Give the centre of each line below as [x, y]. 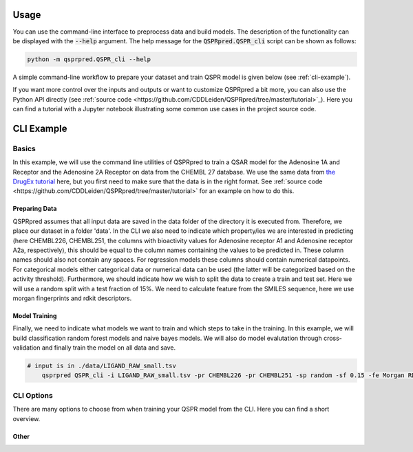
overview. [27, 418]
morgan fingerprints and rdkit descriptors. [72, 298]
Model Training [35, 315]
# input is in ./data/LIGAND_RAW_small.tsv [102, 366]
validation [27, 348]
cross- [333, 338]
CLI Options [33, 395]
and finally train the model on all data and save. [108, 348]
